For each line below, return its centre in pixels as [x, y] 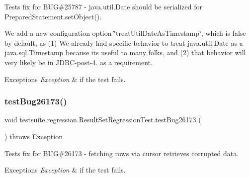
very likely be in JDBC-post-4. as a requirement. [79, 62]
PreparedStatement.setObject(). [53, 16]
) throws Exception [34, 136]
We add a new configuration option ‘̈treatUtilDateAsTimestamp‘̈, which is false [125, 33]
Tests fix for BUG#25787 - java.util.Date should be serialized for [103, 6]
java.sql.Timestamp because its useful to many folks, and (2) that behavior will [125, 52]
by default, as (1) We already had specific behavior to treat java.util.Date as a [124, 43]
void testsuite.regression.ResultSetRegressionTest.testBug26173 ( [103, 120]
